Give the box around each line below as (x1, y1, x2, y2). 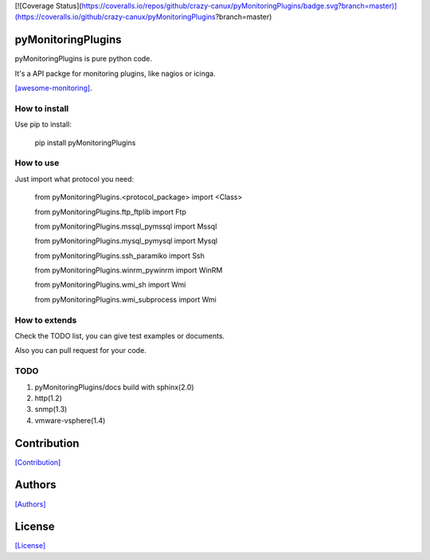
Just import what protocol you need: (14, 174, 135, 183)
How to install (14, 103, 69, 114)
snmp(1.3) (34, 405, 68, 414)
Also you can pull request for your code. (14, 346, 147, 355)
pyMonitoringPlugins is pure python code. (14, 54, 153, 64)
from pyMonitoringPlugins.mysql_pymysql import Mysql (34, 236, 218, 246)
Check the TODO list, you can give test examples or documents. (14, 331, 225, 341)
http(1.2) (34, 393, 63, 402)
